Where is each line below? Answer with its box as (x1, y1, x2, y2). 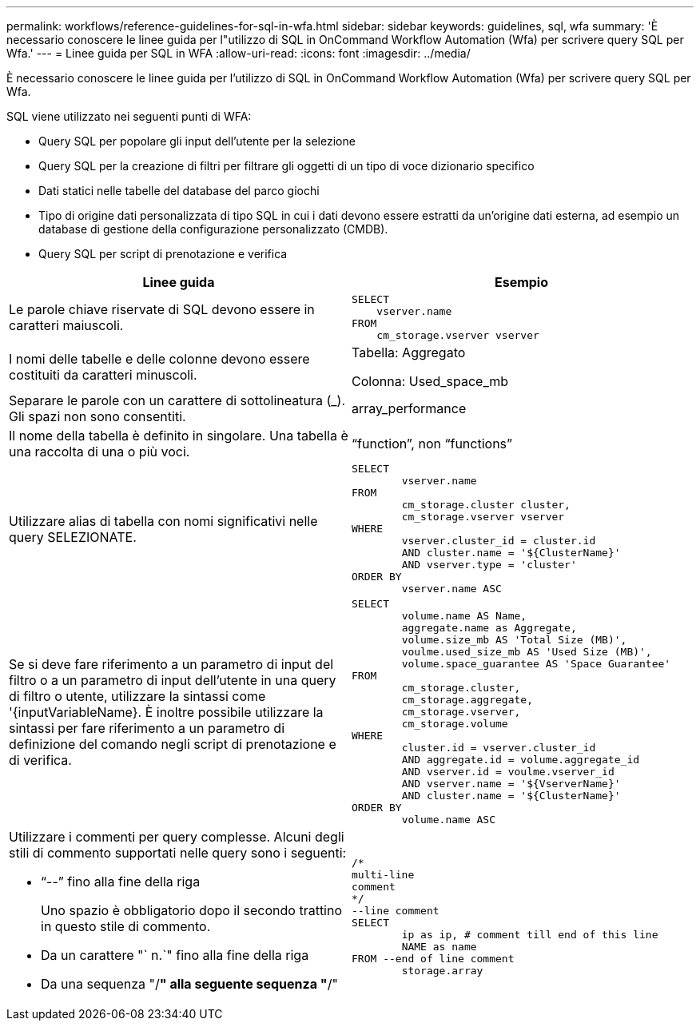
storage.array (401, 965, 483, 977)
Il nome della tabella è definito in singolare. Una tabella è (9, 428, 348, 444)
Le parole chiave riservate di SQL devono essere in (9, 301, 315, 317)
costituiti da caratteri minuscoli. (9, 367, 197, 383)
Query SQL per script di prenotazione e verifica (38, 247, 288, 261)
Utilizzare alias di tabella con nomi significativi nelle (9, 512, 318, 529)
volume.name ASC (401, 814, 496, 826)
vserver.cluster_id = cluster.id (401, 535, 596, 547)
